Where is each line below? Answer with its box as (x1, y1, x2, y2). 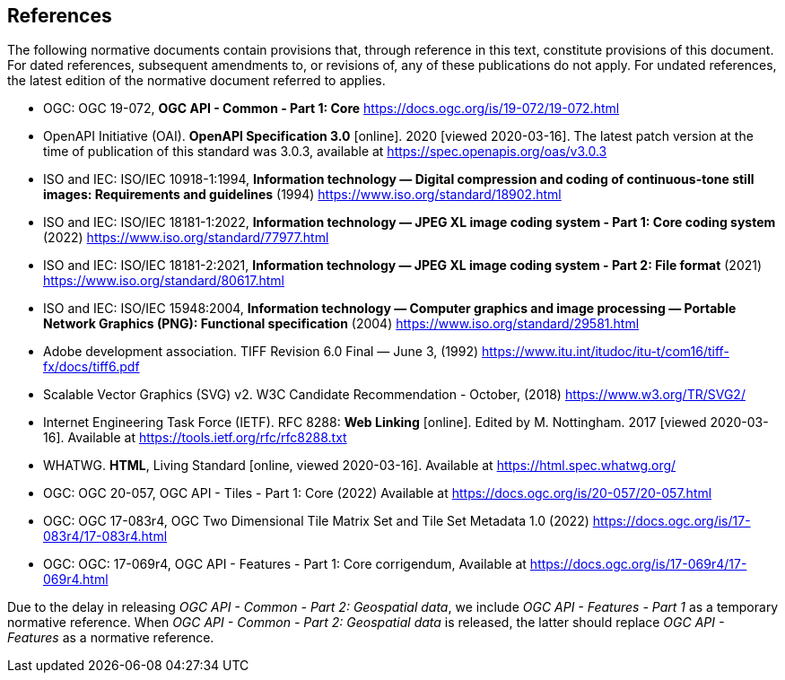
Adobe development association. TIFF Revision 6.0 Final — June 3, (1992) (43, 344, 479, 360)
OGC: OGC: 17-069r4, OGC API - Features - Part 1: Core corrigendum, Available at (43, 556, 527, 572)
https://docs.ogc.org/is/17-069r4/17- (529, 556, 747, 572)
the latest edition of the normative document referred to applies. (7, 73, 386, 89)
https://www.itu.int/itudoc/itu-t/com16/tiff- (481, 344, 729, 360)
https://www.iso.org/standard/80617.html (43, 273, 285, 289)
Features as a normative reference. (7, 630, 214, 646)
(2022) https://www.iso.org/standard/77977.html (43, 230, 329, 246)
